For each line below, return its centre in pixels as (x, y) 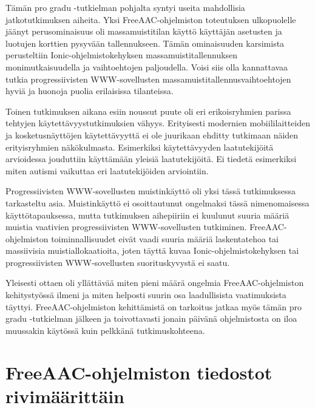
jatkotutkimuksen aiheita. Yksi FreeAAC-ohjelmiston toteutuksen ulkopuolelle (151, 19)
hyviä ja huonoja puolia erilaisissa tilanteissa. (90, 91)
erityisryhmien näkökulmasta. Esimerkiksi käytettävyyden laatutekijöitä (140, 147)
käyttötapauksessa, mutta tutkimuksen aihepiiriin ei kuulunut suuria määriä (147, 215)
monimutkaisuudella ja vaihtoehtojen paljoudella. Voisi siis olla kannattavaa (147, 66)
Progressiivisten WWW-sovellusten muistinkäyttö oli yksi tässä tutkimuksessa (151, 191)
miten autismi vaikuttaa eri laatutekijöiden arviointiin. (107, 170)
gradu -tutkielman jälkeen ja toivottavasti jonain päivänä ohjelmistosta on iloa (151, 318)
